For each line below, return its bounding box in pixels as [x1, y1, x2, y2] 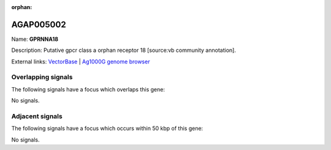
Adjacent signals [11, 112, 63, 120]
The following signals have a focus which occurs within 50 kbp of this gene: [11, 125, 204, 132]
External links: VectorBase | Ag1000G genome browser [11, 58, 150, 65]
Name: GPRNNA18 [11, 35, 58, 43]
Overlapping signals [11, 73, 73, 82]
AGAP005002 [11, 19, 67, 30]
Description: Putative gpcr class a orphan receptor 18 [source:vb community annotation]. [11, 46, 236, 54]
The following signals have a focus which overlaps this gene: [11, 85, 165, 93]
